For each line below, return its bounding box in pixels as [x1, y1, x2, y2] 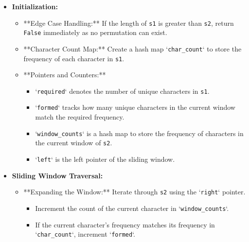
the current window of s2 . [35, 138, 112, 148]
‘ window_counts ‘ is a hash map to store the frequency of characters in [35, 128, 244, 138]
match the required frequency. [35, 112, 124, 122]
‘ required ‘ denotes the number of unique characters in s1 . [35, 86, 210, 96]
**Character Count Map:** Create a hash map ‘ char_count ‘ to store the [23, 43, 242, 53]
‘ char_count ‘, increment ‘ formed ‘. [35, 229, 135, 239]
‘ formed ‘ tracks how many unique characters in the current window [35, 102, 235, 112]
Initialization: [12, 1, 58, 11]
